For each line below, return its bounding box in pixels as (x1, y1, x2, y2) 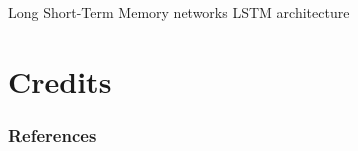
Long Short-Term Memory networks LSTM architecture (8, 2, 350, 22)
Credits (8, 60, 112, 101)
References (8, 122, 97, 147)
